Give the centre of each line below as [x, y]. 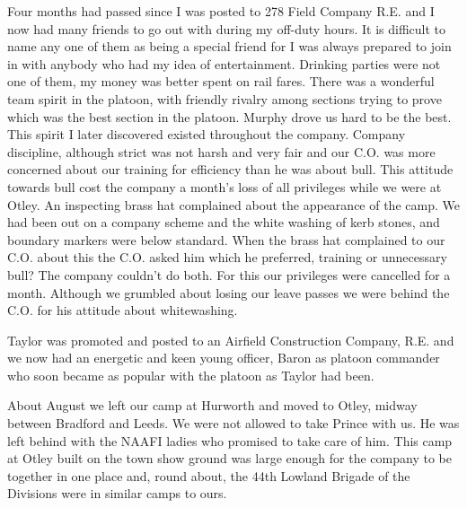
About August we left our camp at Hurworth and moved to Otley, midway [212, 405]
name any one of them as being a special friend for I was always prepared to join [229, 46]
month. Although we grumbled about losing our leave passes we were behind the [229, 292]
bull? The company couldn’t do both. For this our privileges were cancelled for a [229, 274]
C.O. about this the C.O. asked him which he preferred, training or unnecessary [227, 257]
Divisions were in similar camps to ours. [117, 493]
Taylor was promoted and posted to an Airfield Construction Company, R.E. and [231, 340]
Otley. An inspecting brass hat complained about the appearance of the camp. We [233, 204]
